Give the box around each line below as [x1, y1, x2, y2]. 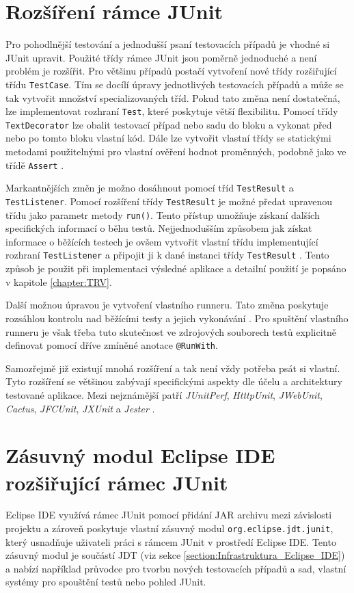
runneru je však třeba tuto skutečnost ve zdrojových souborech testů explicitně [5, 324, 336, 339]
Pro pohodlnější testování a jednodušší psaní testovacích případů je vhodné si [5, 37, 330, 51]
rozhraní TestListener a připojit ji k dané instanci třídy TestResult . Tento [5, 248, 329, 262]
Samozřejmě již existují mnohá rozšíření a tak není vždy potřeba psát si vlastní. [5, 360, 340, 375]
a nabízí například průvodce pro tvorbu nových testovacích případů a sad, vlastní [5, 561, 346, 575]
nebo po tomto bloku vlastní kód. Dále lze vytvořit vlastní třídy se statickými [5, 131, 331, 145]
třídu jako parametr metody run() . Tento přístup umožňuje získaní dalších [5, 207, 320, 222]
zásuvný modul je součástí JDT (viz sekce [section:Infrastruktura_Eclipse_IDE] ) [5, 548, 345, 562]
